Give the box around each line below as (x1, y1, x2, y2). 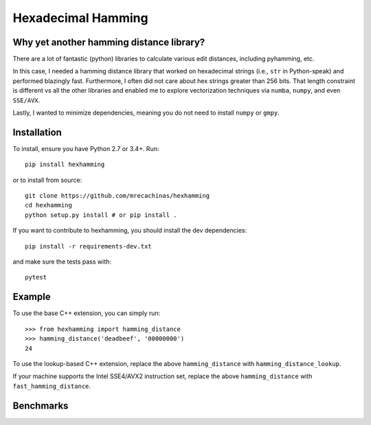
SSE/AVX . (12, 96, 41, 104)
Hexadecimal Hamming (12, 10, 148, 25)
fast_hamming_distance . (12, 382, 91, 390)
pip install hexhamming (25, 161, 105, 168)
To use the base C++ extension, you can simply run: (12, 309, 161, 317)
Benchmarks (12, 400, 69, 411)
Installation (12, 126, 62, 138)
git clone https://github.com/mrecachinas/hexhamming (25, 192, 210, 200)
